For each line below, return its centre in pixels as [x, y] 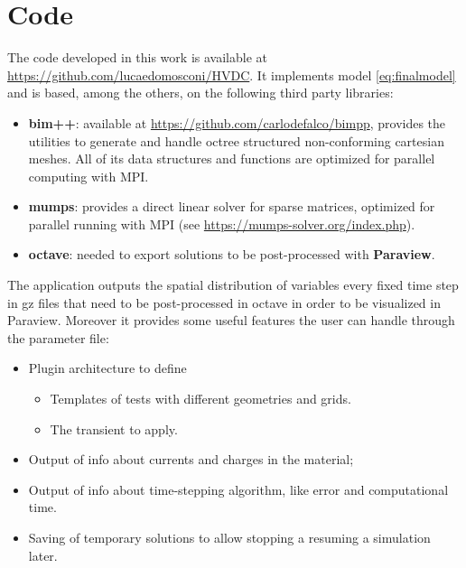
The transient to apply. [114, 428]
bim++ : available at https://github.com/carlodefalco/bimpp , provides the [237, 122]
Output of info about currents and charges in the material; [191, 459]
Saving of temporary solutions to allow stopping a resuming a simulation [229, 537]
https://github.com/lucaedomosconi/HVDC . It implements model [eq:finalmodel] [232, 74]
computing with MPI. [89, 176]
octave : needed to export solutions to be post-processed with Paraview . [232, 254]
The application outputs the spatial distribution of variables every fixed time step [233, 285]
